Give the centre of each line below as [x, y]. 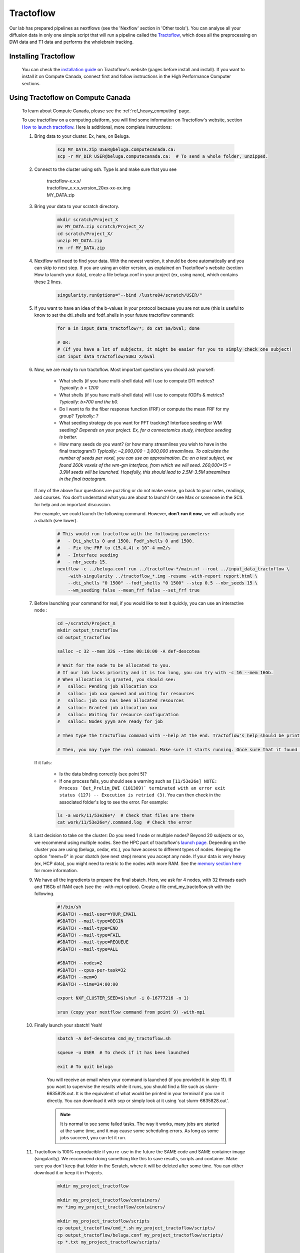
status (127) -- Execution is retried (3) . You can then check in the [140, 795]
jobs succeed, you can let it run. [93, 1138]
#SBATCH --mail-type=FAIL [89, 935]
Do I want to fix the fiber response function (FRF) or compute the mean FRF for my [144, 409]
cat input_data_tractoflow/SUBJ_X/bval [106, 356]
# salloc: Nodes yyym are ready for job [110, 721]
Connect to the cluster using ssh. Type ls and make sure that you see [105, 169]
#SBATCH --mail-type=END [88, 928]
